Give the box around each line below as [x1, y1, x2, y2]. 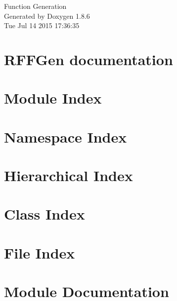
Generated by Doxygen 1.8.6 [4, 10, 90, 21]
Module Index [4, 88, 102, 108]
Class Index [4, 204, 85, 224]
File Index [4, 242, 75, 263]
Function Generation [4, 1, 67, 11]
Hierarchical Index [4, 165, 133, 186]
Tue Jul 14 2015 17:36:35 [4, 20, 80, 31]
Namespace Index [4, 126, 127, 147]
